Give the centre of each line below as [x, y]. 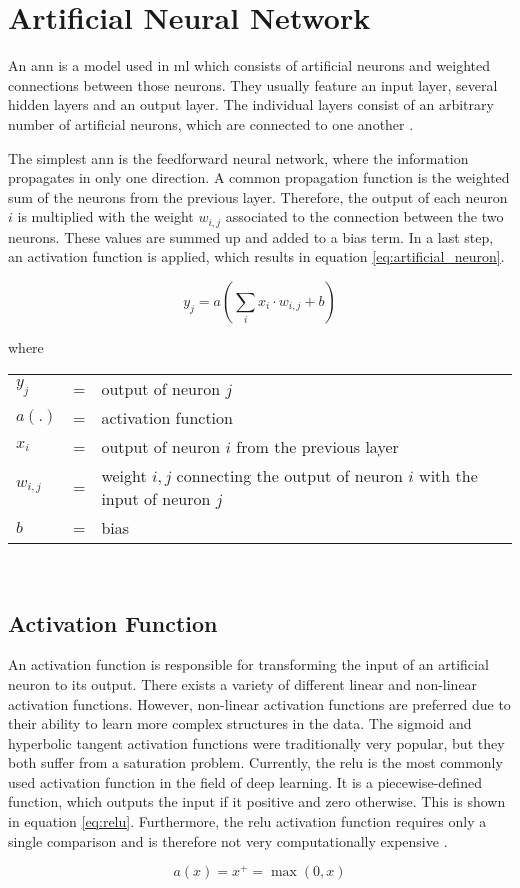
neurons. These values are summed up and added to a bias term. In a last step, [251, 236]
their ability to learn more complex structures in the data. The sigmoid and [240, 723]
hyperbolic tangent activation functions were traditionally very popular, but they [256, 742]
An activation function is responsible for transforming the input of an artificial [248, 664]
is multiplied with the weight [105, 216]
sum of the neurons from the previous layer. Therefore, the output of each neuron [258, 196]
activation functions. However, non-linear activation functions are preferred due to [259, 703]
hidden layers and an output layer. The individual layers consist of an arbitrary [251, 104]
